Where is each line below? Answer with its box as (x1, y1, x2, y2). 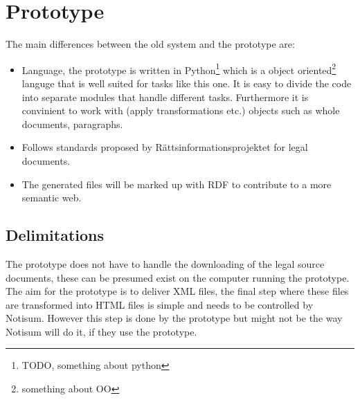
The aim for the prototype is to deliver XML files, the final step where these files (6, 284, 349, 298)
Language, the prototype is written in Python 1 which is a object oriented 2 (21, 60, 336, 77)
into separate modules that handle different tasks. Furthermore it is (21, 89, 309, 104)
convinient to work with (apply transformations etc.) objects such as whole (21, 103, 340, 118)
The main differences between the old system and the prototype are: (6, 37, 295, 51)
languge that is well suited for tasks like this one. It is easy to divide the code (21, 75, 352, 90)
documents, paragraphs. (21, 116, 123, 131)
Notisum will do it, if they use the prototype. (6, 324, 197, 338)
